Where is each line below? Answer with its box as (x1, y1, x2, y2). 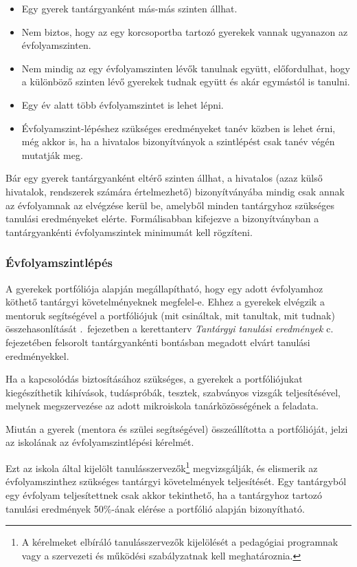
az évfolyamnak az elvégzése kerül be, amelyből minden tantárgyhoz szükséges (5, 197, 335, 212)
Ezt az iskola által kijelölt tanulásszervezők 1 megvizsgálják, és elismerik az (5, 459, 318, 475)
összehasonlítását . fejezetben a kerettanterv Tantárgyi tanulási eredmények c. (5, 321, 334, 336)
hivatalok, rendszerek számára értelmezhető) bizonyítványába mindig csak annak (5, 184, 345, 198)
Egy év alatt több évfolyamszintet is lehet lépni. (21, 97, 224, 111)
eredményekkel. (5, 348, 69, 363)
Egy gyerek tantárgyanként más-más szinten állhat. (21, 1, 238, 15)
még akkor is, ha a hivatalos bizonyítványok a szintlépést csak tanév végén (21, 134, 335, 149)
